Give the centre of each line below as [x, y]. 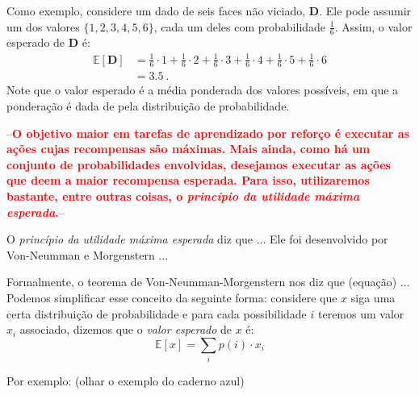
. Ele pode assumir [365, 10]
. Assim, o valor [373, 26]
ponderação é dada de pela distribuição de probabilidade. [148, 106]
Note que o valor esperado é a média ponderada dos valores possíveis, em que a [203, 90]
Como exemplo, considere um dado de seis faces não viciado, [156, 10]
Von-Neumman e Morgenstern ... [88, 254]
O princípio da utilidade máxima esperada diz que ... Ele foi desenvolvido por [197, 239]
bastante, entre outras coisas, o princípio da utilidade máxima [183, 195]
